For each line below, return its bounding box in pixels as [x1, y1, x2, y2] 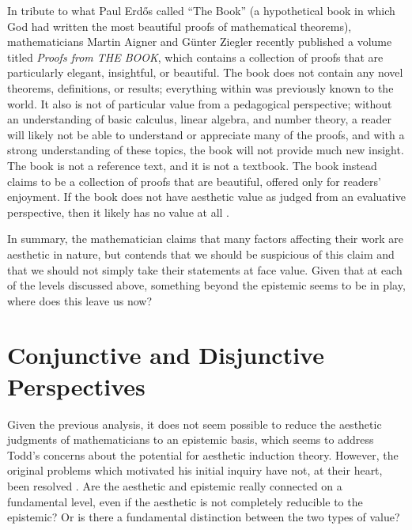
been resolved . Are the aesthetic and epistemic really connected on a [7, 477, 342, 494]
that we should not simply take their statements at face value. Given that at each [7, 261, 403, 278]
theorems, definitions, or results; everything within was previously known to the [7, 79, 394, 96]
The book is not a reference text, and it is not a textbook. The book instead [7, 157, 377, 173]
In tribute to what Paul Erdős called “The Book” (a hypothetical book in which [7, 2, 395, 18]
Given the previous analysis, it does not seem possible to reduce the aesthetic [7, 415, 382, 432]
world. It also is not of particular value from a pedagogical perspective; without [7, 95, 392, 112]
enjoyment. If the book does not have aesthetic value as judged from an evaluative [7, 188, 406, 205]
